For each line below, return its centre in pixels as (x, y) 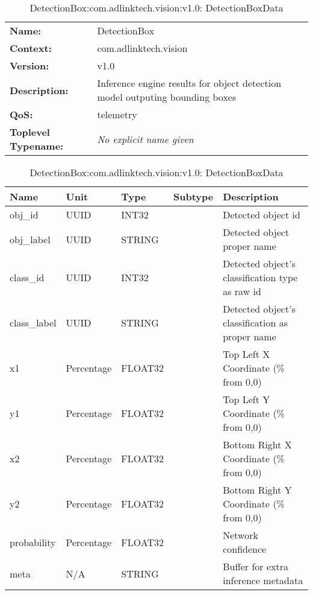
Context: (31, 48)
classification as (256, 323)
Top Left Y (246, 399)
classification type (260, 277)
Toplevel (30, 132)
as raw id (242, 291)
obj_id (24, 215)
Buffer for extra (256, 566)
